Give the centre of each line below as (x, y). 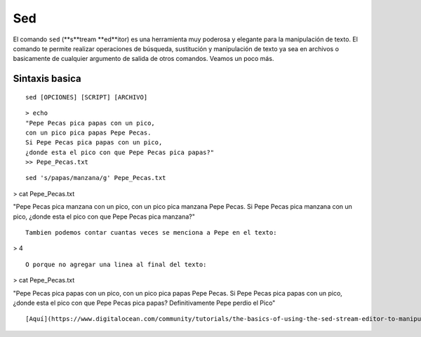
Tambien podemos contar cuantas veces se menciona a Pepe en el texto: (151, 233)
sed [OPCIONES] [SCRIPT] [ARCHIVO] (87, 97)
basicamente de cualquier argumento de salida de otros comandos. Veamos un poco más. (143, 59)
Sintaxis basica (47, 79)
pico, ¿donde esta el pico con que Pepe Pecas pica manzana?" (104, 216)
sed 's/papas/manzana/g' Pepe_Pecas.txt (96, 178)
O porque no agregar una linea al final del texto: (116, 264)
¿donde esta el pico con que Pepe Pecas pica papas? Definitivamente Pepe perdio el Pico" (144, 303)
